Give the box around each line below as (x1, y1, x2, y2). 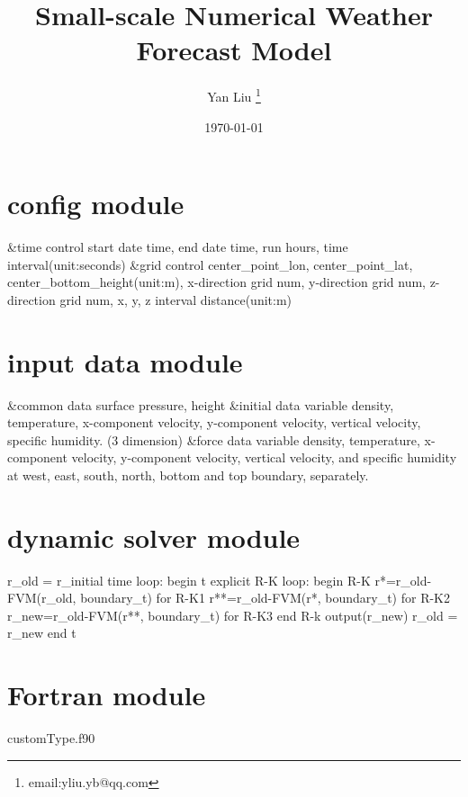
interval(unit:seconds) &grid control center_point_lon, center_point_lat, (7, 255, 413, 273)
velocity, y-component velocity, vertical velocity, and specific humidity (71, 448, 457, 467)
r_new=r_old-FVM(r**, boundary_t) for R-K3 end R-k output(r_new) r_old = (7, 605, 458, 624)
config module (7, 185, 184, 222)
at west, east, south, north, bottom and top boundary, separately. (7, 465, 369, 484)
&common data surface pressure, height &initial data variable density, (7, 395, 394, 414)
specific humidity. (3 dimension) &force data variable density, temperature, (7, 430, 420, 449)
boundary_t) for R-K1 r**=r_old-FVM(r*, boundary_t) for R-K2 (80, 588, 450, 607)
